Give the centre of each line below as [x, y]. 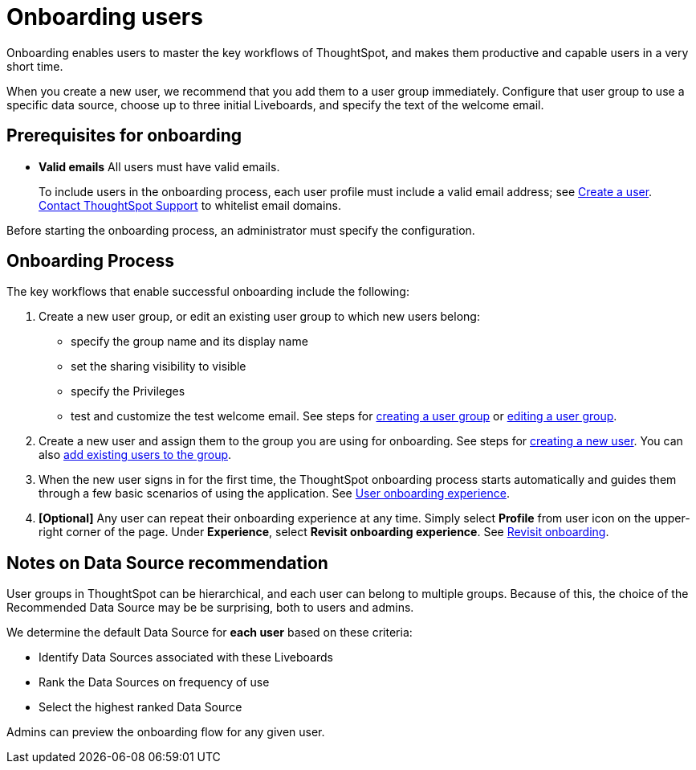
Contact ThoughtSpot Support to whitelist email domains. [190, 205]
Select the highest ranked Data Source [140, 707]
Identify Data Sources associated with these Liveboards [186, 657]
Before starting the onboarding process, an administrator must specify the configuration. [241, 230]
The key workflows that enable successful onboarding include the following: [208, 292]
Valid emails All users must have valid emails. [159, 166]
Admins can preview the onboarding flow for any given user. [166, 732]
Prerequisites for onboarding [124, 136]
